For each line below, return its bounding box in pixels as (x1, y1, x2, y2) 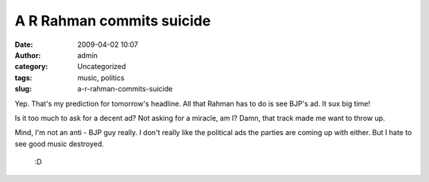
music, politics (77, 72, 125, 83)
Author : (14, 50, 41, 60)
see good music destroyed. (14, 139, 105, 149)
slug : (14, 84, 32, 94)
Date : (14, 40, 33, 49)
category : (14, 62, 48, 72)
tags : (14, 72, 33, 83)
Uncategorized (77, 62, 126, 72)
